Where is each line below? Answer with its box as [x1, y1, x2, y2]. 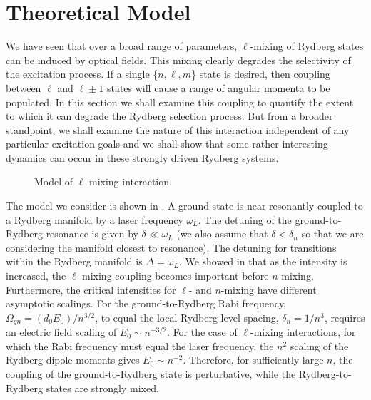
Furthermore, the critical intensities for [6, 282, 176, 297]
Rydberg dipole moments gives [6, 352, 140, 367]
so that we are [301, 226, 364, 241]
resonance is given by [46, 226, 138, 241]
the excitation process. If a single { [6, 66, 158, 81]
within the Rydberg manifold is [6, 254, 143, 269]
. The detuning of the [198, 212, 292, 227]
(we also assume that [176, 226, 268, 241]
